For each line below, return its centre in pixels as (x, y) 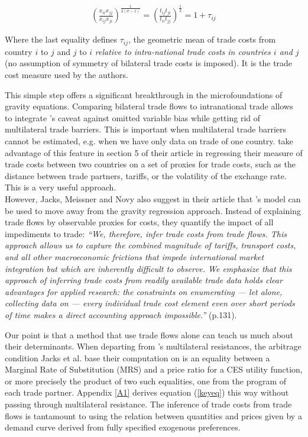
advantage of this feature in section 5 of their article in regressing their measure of (154, 152)
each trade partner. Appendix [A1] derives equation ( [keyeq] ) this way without (147, 392)
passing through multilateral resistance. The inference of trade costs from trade (148, 404)
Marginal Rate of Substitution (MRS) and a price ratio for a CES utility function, (154, 369)
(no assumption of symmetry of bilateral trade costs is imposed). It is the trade (149, 63)
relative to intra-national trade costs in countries (183, 51)
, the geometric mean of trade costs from (202, 39)
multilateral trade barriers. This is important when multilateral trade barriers (145, 129)
